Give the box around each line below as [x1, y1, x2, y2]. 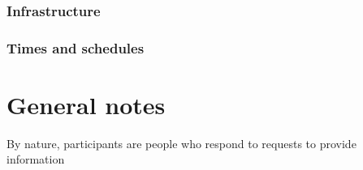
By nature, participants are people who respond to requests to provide [6, 134, 357, 151]
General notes [6, 87, 166, 121]
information [6, 151, 65, 168]
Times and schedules [6, 37, 145, 57]
